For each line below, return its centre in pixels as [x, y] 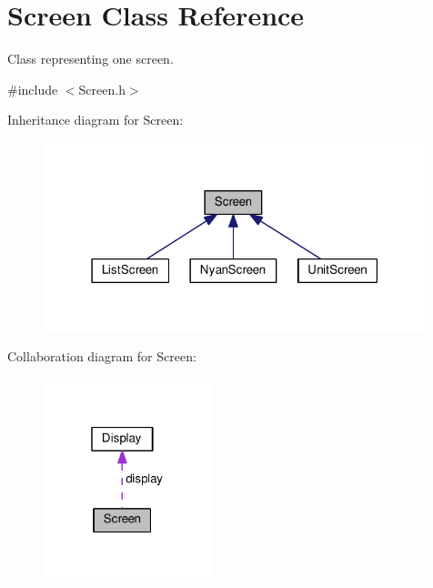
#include [33, 89]
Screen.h [102, 89]
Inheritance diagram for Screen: [96, 120]
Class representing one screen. [91, 59]
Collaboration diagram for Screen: [102, 356]
